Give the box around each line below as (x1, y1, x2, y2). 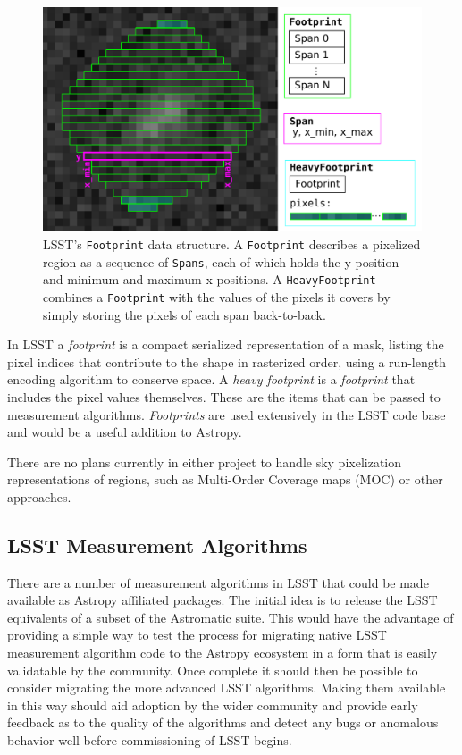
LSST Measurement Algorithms (7, 531, 307, 558)
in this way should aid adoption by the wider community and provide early (7, 695, 418, 714)
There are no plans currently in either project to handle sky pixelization (7, 452, 402, 471)
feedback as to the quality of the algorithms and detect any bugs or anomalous (7, 713, 439, 732)
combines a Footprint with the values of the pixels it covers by (43, 287, 391, 306)
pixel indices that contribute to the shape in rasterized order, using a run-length (7, 352, 446, 371)
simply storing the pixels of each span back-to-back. (43, 305, 326, 323)
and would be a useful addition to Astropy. (7, 423, 242, 441)
